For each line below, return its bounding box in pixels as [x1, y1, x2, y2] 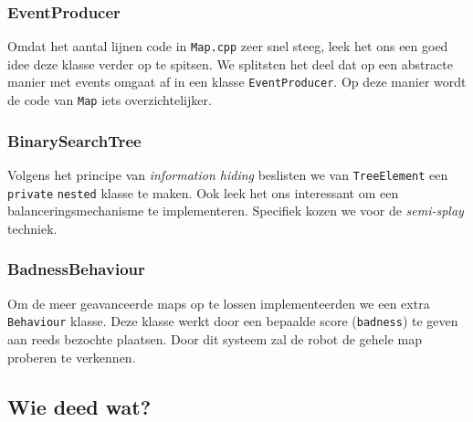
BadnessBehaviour [7, 258, 145, 280]
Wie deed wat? [7, 392, 152, 420]
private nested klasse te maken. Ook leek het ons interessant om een [7, 183, 399, 202]
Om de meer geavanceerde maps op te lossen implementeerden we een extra [7, 293, 430, 312]
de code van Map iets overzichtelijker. [7, 90, 212, 110]
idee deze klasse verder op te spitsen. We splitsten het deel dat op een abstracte [7, 54, 453, 73]
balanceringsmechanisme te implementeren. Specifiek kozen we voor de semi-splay [7, 201, 464, 220]
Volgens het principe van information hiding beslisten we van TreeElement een [7, 165, 448, 184]
